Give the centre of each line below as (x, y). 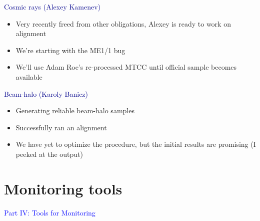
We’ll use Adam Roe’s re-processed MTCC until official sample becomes (126, 67)
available (29, 76)
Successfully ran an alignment (61, 127)
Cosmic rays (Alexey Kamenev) (52, 7)
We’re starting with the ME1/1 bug (70, 50)
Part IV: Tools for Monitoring (50, 212)
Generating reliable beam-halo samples (75, 110)
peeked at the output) (49, 154)
